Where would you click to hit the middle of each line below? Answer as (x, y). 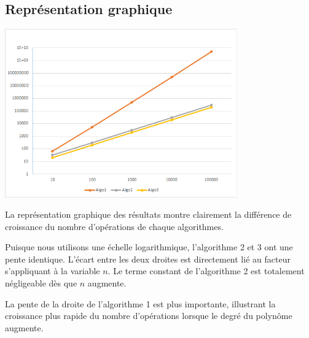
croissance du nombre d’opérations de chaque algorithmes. (114, 226)
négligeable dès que (41, 283)
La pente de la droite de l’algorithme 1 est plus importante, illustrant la (140, 303)
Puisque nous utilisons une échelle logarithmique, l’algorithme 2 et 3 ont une (149, 247)
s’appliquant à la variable (53, 271)
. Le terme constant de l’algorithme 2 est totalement (206, 271)
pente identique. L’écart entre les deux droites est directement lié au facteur (148, 259)
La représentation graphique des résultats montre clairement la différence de (148, 214)
